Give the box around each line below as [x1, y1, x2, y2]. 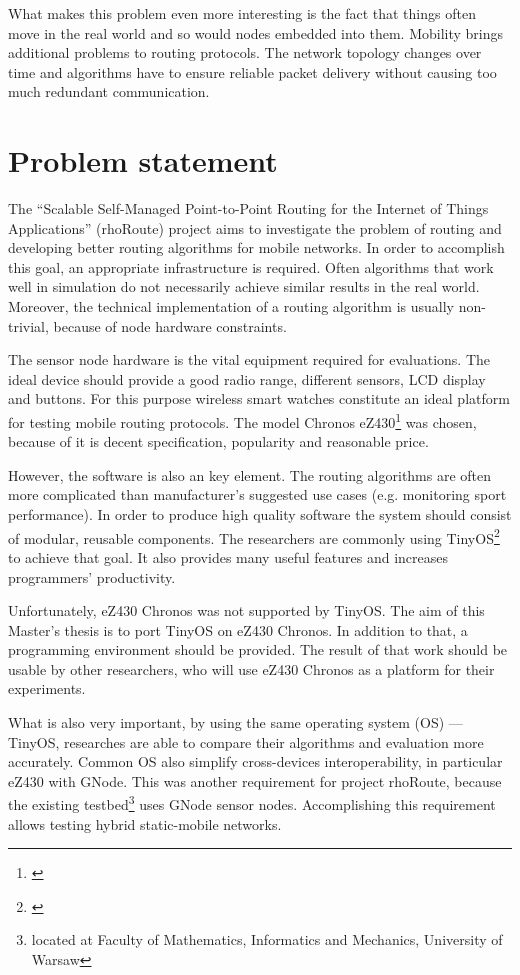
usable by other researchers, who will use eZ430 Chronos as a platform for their [8, 658, 495, 679]
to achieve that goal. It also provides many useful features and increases [8, 546, 448, 567]
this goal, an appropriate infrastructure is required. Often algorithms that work [8, 256, 494, 277]
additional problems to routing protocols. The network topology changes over [8, 42, 482, 63]
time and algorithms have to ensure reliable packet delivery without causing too [8, 61, 497, 82]
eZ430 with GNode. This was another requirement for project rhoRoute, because [8, 770, 502, 791]
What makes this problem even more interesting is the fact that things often [8, 3, 476, 23]
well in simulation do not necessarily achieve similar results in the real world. [8, 276, 480, 297]
